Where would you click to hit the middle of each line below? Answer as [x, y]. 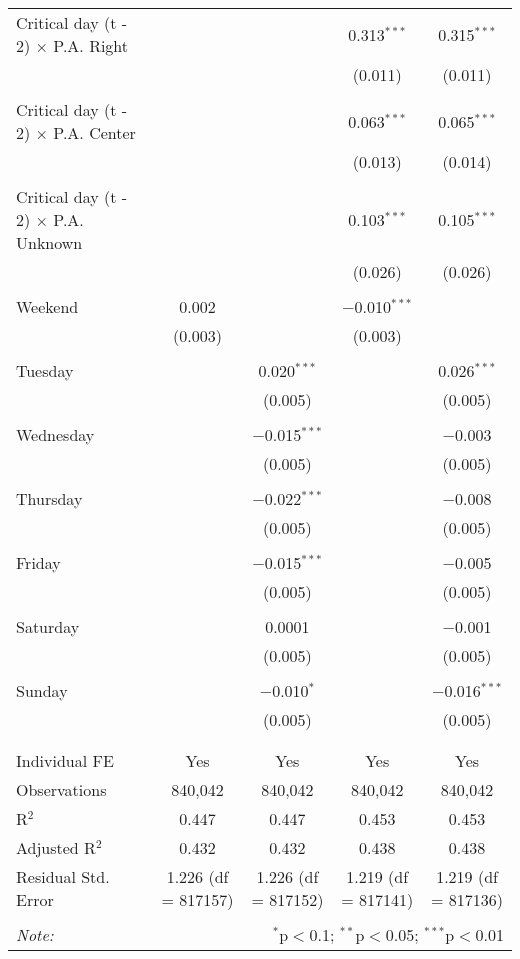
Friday [38, 562]
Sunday [42, 690]
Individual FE [65, 760]
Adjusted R [56, 847]
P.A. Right [91, 45]
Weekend [47, 306]
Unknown [49, 242]
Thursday [49, 498]
